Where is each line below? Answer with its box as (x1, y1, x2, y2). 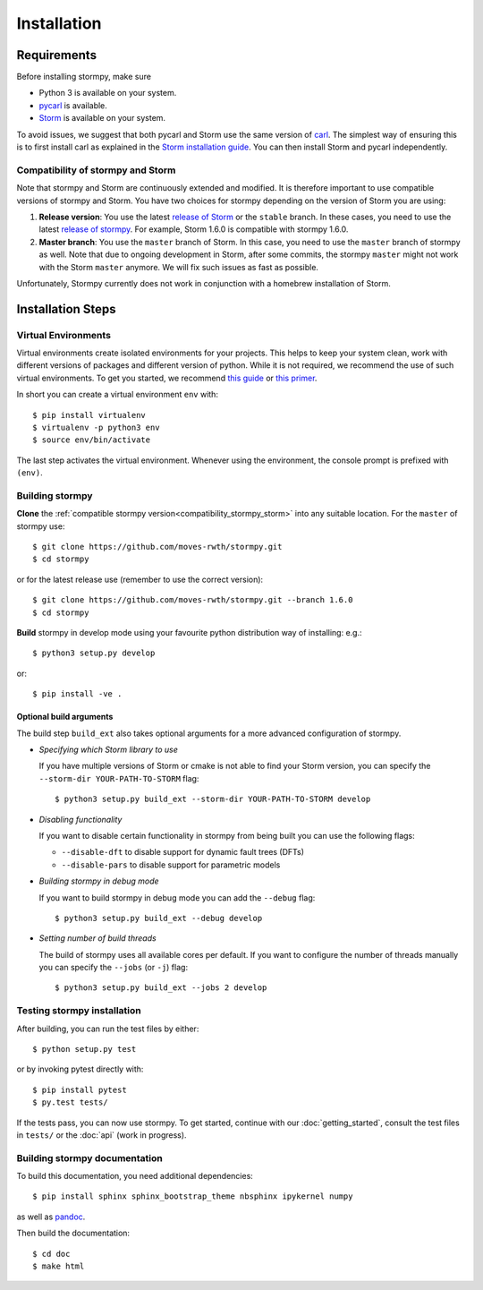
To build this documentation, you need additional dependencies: (16, 1171, 254, 1182)
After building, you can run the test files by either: (16, 1023, 199, 1034)
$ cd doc (32, 1249, 71, 1259)
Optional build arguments (16, 712, 114, 722)
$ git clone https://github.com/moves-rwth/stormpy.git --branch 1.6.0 (32, 595, 353, 605)
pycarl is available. (38, 99, 107, 111)
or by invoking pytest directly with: (16, 1064, 144, 1074)
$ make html (32, 1261, 85, 1271)
